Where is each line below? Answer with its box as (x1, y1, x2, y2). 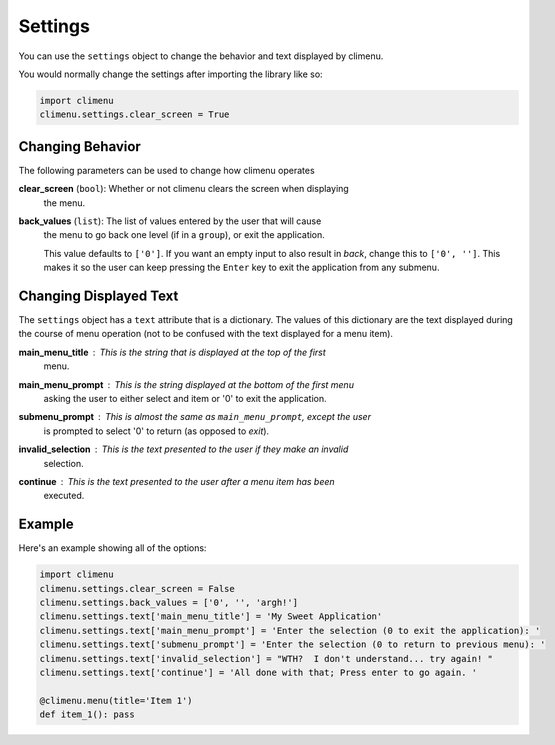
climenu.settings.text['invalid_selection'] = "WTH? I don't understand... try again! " (39, 653, 494, 664)
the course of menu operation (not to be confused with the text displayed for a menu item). (18, 328, 394, 340)
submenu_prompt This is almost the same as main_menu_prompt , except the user (18, 411, 372, 423)
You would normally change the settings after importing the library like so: (18, 68, 324, 80)
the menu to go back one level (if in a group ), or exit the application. (43, 229, 325, 241)
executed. (43, 490, 85, 502)
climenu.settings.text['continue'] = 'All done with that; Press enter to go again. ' (39, 666, 478, 678)
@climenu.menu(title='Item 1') (39, 695, 194, 706)
